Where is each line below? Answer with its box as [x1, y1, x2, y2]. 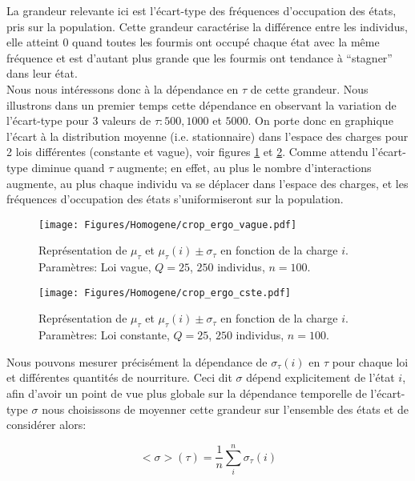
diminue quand [31, 158, 105, 175]
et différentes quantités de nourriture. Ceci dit [6, 369, 232, 386]
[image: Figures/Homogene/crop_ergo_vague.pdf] [38, 218, 297, 230]
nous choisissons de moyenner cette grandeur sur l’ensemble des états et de [42, 400, 409, 417]
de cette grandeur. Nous [250, 80, 369, 97]
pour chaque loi [332, 353, 409, 370]
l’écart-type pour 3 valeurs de [6, 112, 151, 129]
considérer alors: [6, 416, 87, 433]
